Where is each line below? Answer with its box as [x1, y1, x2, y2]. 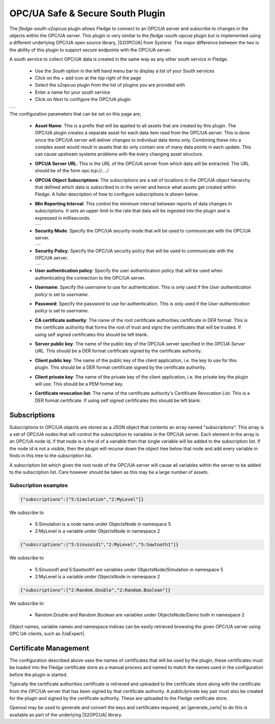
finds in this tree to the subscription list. [9, 452, 93, 459]
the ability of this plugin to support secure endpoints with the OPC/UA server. [9, 46, 172, 53]
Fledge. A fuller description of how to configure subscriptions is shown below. [35, 191, 199, 197]
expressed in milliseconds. [35, 214, 91, 221]
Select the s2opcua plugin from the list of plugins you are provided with [35, 82, 185, 88]
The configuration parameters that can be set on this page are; [9, 111, 142, 117]
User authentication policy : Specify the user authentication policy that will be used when [35, 267, 223, 274]
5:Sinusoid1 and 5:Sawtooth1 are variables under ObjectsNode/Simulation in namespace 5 [35, 566, 224, 573]
